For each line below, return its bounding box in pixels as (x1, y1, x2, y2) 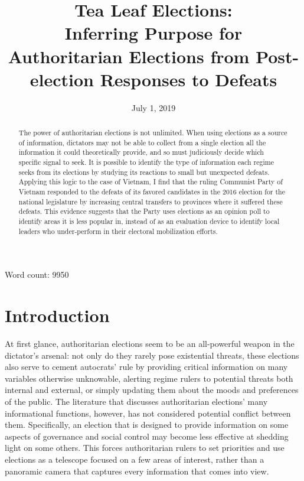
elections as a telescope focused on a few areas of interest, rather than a (5, 453, 264, 465)
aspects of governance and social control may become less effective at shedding (5, 430, 289, 442)
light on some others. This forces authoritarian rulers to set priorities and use (5, 441, 285, 454)
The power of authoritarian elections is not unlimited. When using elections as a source (18, 128, 287, 138)
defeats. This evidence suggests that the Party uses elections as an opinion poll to (18, 206, 270, 216)
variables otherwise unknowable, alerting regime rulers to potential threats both (5, 372, 293, 384)
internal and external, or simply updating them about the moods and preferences (5, 383, 299, 396)
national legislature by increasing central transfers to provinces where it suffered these (18, 196, 283, 206)
